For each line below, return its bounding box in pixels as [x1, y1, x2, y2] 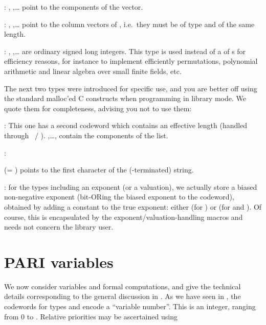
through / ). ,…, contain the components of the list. [4, 130, 168, 140]
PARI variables [4, 251, 114, 272]
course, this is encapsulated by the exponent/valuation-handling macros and [4, 211, 243, 222]
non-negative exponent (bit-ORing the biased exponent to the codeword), [4, 191, 234, 202]
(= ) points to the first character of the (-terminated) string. [4, 164, 194, 175]
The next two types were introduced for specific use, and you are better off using [4, 83, 257, 93]
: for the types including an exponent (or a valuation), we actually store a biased [4, 181, 257, 192]
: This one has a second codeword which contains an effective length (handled [4, 120, 248, 131]
